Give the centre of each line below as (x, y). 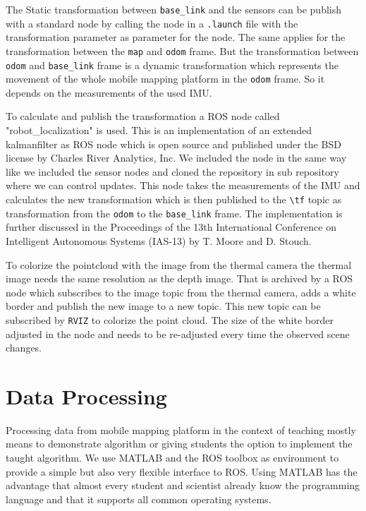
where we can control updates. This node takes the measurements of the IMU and (183, 185)
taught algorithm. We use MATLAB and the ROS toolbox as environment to (172, 458)
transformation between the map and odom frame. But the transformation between (182, 50)
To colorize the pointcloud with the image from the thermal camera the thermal (179, 264)
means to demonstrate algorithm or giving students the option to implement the (179, 444)
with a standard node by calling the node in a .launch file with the (152, 23)
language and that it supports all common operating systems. (139, 499)
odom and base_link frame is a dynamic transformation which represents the (172, 65)
